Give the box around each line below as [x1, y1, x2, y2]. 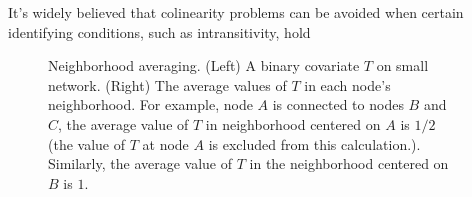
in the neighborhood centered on [249, 153, 449, 174]
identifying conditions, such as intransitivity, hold [8, 21, 311, 42]
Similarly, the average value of [48, 153, 233, 174]
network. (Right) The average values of [48, 74, 287, 95]
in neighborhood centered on [205, 113, 381, 134]
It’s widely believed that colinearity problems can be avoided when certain [8, 2, 464, 22]
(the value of [48, 133, 125, 154]
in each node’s [304, 74, 391, 95]
